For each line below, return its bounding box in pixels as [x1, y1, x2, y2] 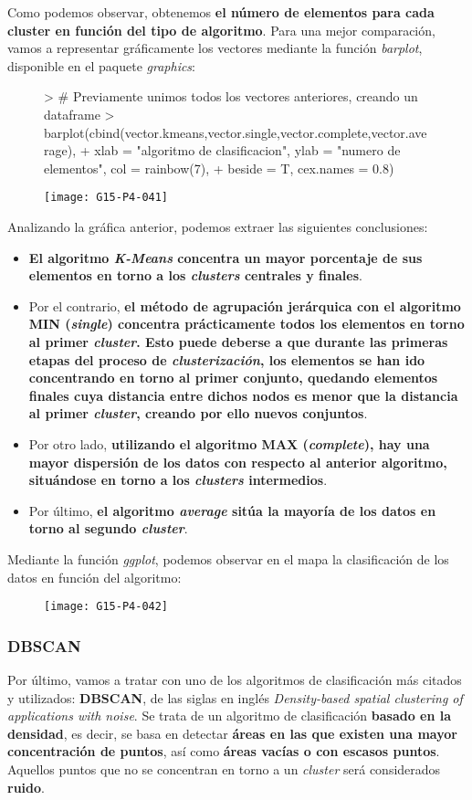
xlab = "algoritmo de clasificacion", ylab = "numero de [94, 141, 401, 160]
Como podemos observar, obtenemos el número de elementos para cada [7, 3, 435, 21]
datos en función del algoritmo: [7, 567, 182, 586]
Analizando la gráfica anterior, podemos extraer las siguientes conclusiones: [7, 217, 428, 236]
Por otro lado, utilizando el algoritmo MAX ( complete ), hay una [28, 434, 430, 453]
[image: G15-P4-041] [44, 191, 169, 205]
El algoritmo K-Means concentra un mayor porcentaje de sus [28, 247, 423, 267]
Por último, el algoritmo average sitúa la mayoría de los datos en [28, 500, 436, 520]
